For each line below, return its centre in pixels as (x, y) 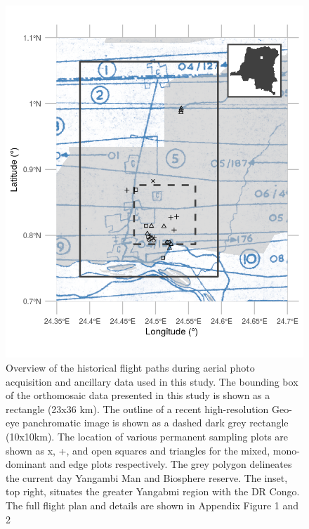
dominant (26, 464)
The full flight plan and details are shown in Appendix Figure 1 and (152, 505)
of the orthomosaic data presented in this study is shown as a (138, 395)
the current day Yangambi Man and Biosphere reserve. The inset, (147, 477)
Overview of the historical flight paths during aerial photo (130, 368)
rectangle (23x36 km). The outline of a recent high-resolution (137, 409)
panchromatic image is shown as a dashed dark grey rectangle (156, 423)
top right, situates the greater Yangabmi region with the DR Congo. (153, 491)
